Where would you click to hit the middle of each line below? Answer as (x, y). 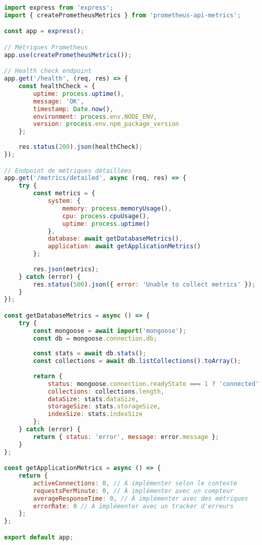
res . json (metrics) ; (66, 269)
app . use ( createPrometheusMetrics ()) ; (68, 55)
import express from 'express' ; (59, 8)
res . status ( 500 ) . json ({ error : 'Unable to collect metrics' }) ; (144, 284)
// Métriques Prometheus (46, 47)
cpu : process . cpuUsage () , (106, 216)
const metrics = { (64, 193)
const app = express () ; (44, 31)
